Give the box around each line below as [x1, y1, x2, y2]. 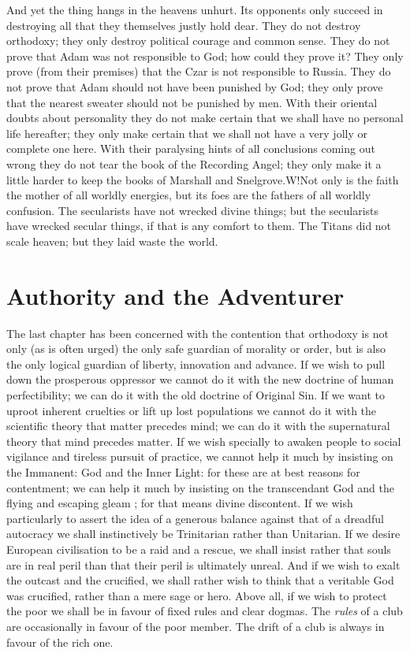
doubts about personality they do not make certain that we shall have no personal [6, 109, 404, 126]
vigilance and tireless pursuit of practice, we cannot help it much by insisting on [6, 448, 393, 465]
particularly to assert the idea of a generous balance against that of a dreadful [6, 510, 384, 526]
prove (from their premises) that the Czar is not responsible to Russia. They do [6, 63, 391, 80]
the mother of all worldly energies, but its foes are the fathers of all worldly [6, 187, 371, 203]
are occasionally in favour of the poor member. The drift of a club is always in [6, 618, 385, 634]
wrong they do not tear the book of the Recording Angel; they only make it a [6, 155, 382, 172]
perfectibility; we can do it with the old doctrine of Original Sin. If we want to [6, 387, 386, 403]
